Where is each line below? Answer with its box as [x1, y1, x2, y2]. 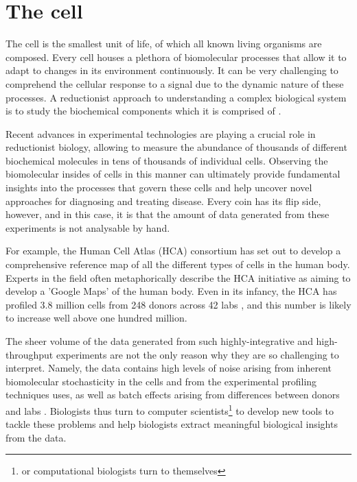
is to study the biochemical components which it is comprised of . [5, 104, 281, 118]
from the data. [5, 430, 67, 444]
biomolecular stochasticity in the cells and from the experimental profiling [5, 374, 317, 388]
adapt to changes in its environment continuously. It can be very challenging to [5, 63, 338, 77]
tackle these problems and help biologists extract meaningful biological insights [5, 417, 338, 431]
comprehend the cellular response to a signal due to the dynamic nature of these [5, 76, 344, 91]
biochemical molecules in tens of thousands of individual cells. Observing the [5, 153, 328, 167]
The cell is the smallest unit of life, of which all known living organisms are [5, 36, 322, 51]
